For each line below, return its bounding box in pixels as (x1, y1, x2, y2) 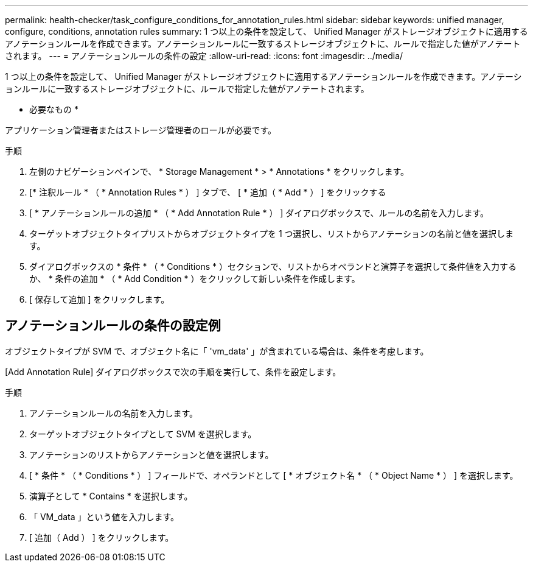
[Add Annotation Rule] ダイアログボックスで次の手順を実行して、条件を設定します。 (5, 366, 341, 377)
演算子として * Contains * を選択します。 (29, 490, 193, 501)
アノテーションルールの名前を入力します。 (29, 407, 198, 418)
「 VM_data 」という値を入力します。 (29, 511, 179, 522)
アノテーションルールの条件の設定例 (5, 318, 221, 334)
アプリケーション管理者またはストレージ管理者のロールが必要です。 (5, 125, 277, 135)
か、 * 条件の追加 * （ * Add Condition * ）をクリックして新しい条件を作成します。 (29, 273, 360, 284)
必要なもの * (29, 104, 78, 114)
